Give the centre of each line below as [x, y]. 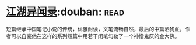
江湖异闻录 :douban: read [65, 12]
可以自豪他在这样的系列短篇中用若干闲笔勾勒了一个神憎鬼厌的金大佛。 [95, 36]
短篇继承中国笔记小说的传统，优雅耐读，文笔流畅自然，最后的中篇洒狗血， [95, 29]
